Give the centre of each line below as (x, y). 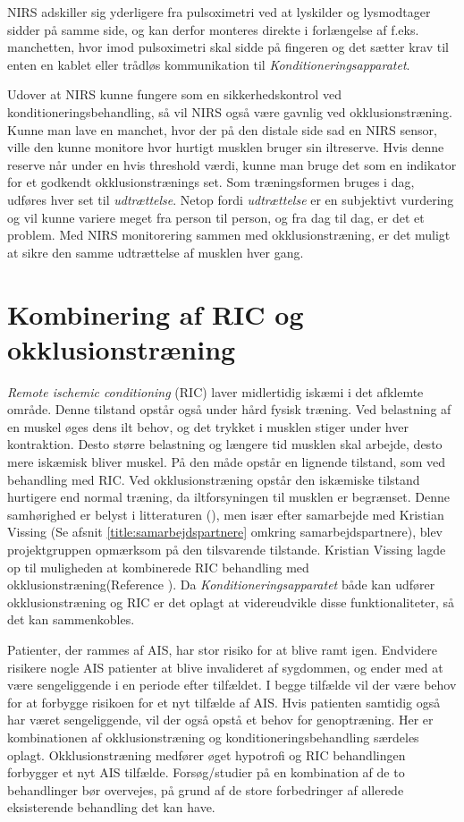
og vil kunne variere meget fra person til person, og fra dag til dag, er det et (216, 217)
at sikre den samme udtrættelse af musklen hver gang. (156, 252)
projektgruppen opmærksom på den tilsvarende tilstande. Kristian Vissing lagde (227, 549)
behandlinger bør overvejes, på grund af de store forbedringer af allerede (206, 789)
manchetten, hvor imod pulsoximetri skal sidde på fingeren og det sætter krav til (228, 47)
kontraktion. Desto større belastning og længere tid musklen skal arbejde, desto (225, 444)
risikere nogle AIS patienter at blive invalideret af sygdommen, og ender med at (225, 667)
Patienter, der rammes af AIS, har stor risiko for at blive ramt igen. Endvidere (222, 649)
